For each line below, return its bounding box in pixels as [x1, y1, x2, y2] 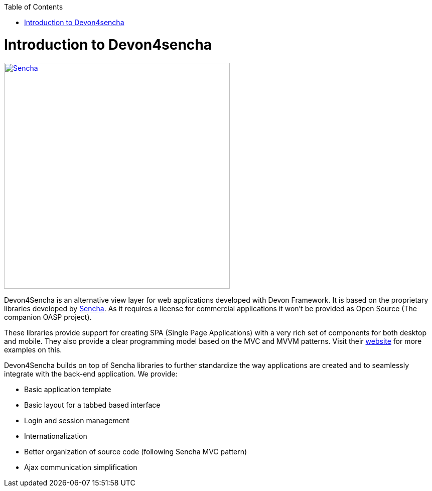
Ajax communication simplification [24, 462, 137, 471]
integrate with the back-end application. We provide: [4, 369, 178, 378]
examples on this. [4, 345, 62, 354]
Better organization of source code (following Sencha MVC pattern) [24, 447, 247, 456]
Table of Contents [4, 3, 63, 11]
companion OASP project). [4, 312, 92, 321]
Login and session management [24, 416, 129, 425]
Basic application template [24, 385, 111, 394]
